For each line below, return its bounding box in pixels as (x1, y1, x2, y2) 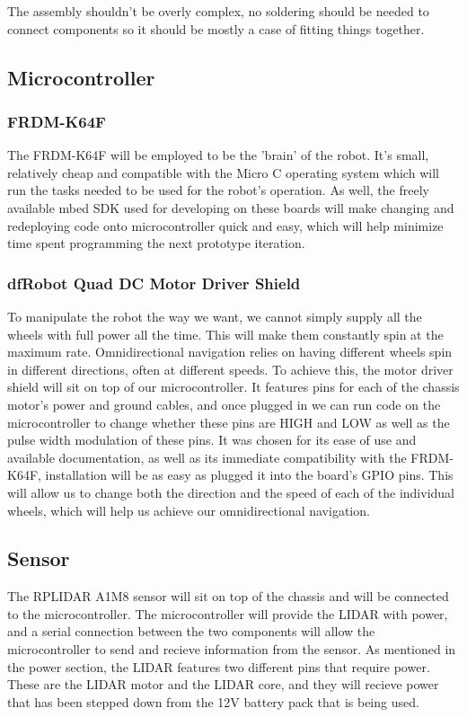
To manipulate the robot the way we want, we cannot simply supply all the (7, 306, 422, 325)
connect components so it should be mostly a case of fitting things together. (7, 19, 425, 38)
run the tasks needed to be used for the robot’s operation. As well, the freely (7, 181, 429, 199)
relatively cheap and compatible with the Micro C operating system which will (7, 163, 439, 181)
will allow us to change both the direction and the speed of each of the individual (7, 482, 454, 501)
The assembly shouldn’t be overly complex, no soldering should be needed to (7, 2, 429, 20)
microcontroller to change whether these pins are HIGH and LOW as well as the (7, 412, 450, 431)
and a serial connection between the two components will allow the (7, 622, 375, 641)
